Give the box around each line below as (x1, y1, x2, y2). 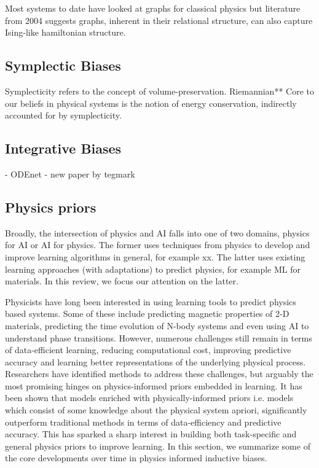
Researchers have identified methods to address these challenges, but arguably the (5, 367, 313, 380)
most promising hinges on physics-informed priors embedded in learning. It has (5, 379, 302, 392)
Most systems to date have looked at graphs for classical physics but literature (5, 2, 301, 14)
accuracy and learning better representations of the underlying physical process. (5, 355, 306, 368)
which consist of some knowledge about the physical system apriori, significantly (5, 404, 307, 416)
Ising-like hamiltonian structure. (5, 26, 126, 39)
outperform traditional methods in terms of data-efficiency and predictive (5, 415, 282, 428)
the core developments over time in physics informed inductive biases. (5, 451, 267, 464)
